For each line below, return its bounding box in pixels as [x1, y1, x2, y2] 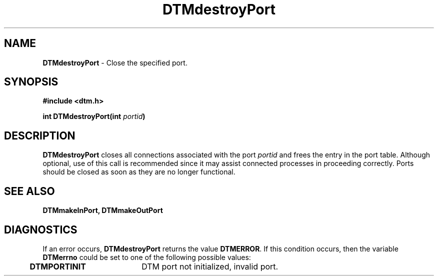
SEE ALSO [4, 184, 55, 197]
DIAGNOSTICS [4, 223, 77, 236]
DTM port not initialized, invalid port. [141, 261, 278, 271]
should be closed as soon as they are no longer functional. [42, 167, 235, 176]
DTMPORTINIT [29, 261, 86, 271]
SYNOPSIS [4, 75, 58, 88]
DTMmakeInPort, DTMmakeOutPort [42, 206, 163, 215]
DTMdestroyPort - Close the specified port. [42, 58, 187, 67]
